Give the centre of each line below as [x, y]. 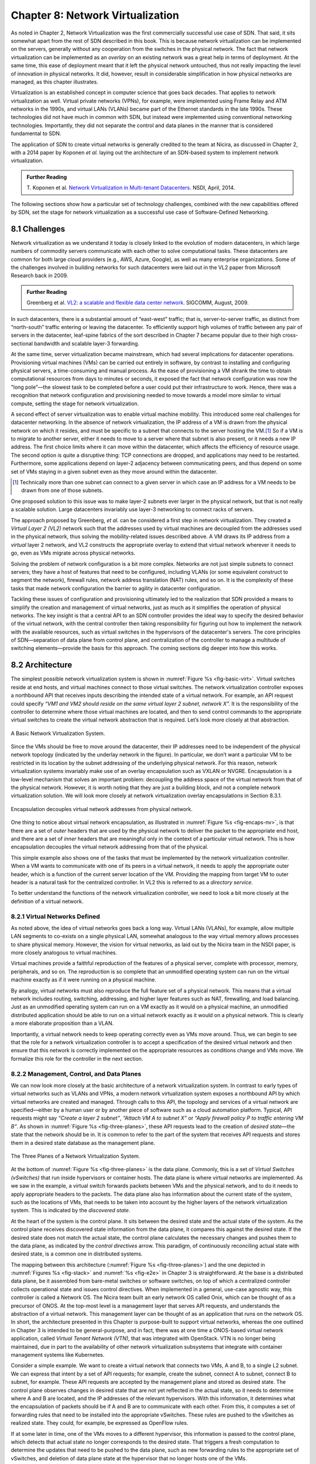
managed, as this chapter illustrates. [55, 81]
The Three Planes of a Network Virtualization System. [75, 1156]
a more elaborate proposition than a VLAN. [62, 1023]
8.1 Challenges [38, 229]
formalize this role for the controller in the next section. [77, 1058]
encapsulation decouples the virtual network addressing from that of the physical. [110, 847]
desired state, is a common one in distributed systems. [77, 1254]
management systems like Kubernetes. [58, 1354]
